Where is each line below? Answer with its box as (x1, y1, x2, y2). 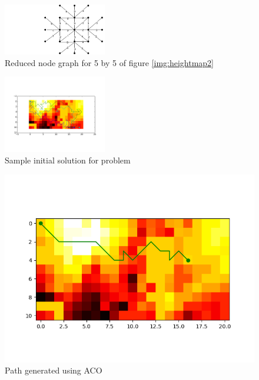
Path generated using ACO (5, 364, 102, 376)
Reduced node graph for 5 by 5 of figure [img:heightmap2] (5, 56, 214, 68)
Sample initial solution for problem (5, 154, 131, 166)
